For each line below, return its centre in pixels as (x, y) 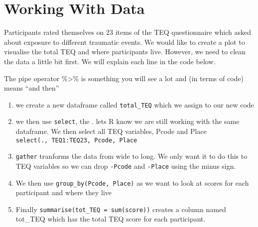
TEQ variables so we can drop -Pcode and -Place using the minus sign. (126, 166)
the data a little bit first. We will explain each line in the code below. (110, 61)
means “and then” (32, 88)
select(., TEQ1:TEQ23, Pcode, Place (76, 140)
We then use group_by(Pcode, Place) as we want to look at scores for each (132, 182)
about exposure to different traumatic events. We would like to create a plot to (125, 42)
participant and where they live (64, 192)
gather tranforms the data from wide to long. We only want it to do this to (131, 156)
